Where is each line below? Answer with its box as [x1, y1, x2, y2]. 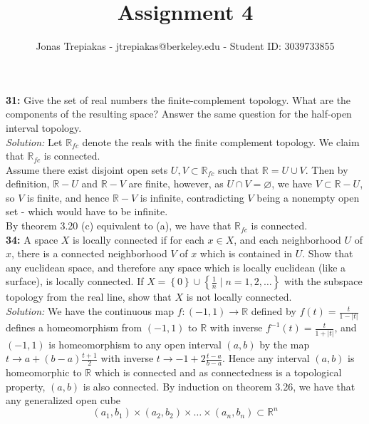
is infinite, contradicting [140, 190, 244, 205]
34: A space [6, 232, 58, 247]
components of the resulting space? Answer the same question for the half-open [6, 106, 352, 121]
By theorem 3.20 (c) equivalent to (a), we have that [6, 218, 232, 233]
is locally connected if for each [73, 232, 204, 247]
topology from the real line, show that [6, 289, 172, 304]
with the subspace [284, 274, 363, 289]
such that [217, 162, 259, 177]
